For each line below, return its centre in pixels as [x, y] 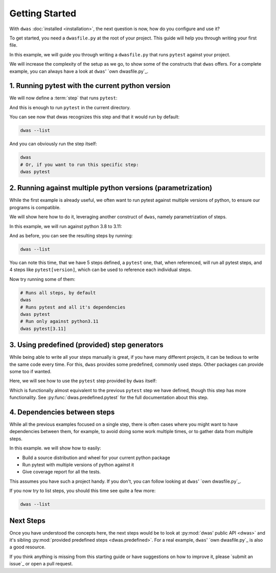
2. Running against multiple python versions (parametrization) [111, 188]
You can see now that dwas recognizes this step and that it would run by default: [95, 117]
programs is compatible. [35, 207]
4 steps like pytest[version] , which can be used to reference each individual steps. [100, 270]
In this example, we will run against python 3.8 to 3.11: [66, 226]
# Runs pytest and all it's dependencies [73, 307]
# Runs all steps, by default [58, 293]
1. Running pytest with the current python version [90, 86]
